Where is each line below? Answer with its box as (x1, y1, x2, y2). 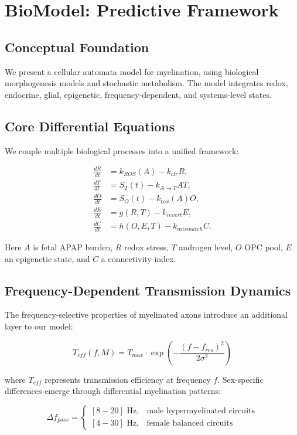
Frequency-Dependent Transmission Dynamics (5, 281, 291, 299)
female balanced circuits (146, 419, 233, 428)
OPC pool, (244, 241, 283, 253)
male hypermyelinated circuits (146, 407, 255, 416)
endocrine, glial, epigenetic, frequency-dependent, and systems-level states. (5, 88, 272, 100)
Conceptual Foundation (5, 38, 149, 56)
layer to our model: (5, 320, 73, 332)
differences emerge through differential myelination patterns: (5, 385, 221, 397)
